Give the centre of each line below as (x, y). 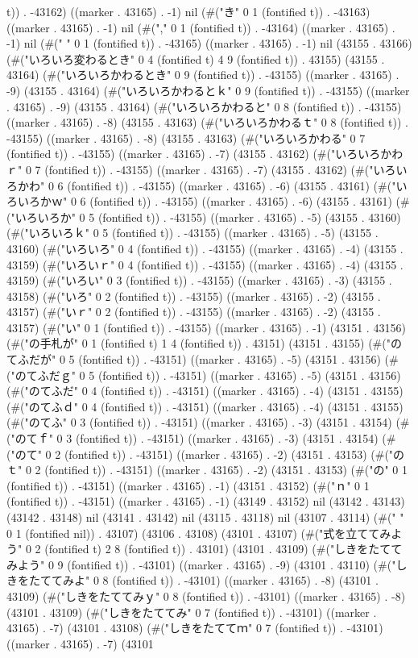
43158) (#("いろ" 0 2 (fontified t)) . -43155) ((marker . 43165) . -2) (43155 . (194, 296)
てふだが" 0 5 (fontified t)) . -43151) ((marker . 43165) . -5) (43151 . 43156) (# (203, 359)
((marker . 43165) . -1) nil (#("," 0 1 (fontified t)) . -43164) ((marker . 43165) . (201, 27)
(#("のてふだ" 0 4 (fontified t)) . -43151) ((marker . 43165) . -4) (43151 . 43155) (205, 391)
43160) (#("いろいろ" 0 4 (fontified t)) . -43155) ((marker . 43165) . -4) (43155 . (205, 248)
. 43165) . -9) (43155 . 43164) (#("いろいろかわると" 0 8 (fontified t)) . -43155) (204, 106)
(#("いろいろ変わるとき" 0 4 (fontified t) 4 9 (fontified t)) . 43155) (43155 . (196, 58)
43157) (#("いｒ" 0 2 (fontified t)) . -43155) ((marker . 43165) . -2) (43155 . (194, 312)
